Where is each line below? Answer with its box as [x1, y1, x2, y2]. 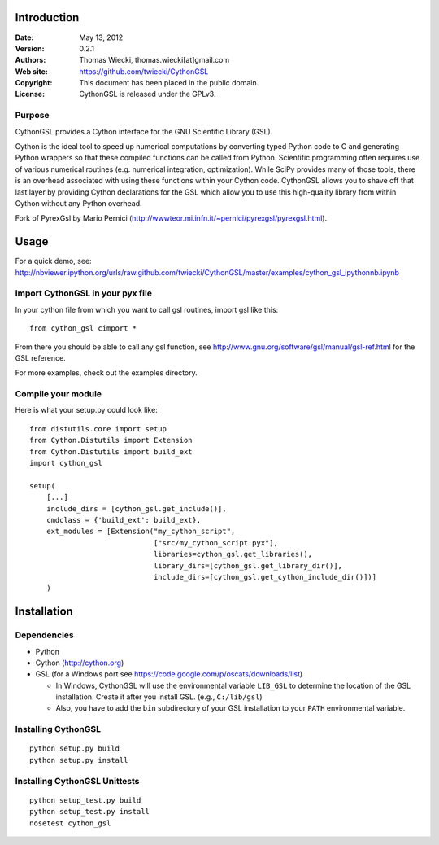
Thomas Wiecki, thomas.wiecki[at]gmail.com [79, 55, 230, 65]
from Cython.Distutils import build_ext [29, 447, 193, 456]
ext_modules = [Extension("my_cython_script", [46, 527, 236, 536]
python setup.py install [29, 755, 128, 764]
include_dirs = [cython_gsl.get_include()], [46, 504, 227, 513]
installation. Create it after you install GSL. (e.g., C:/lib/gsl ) [55, 692, 263, 702]
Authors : [15, 55, 46, 65]
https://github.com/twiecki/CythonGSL [79, 66, 209, 77]
